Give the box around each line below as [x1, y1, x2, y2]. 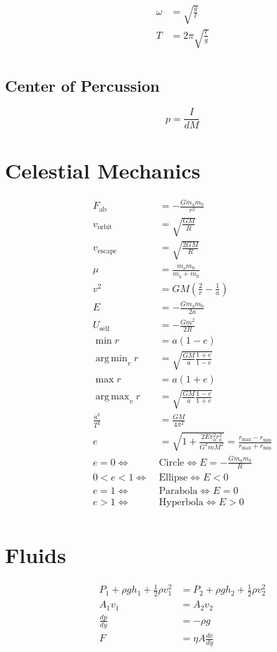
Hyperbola [159, 497, 204, 507]
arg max [95, 392, 130, 402]
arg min [95, 354, 128, 364]
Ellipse [159, 472, 188, 483]
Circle [159, 457, 185, 468]
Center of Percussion [5, 74, 160, 96]
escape [97, 247, 117, 255]
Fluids [5, 540, 66, 569]
